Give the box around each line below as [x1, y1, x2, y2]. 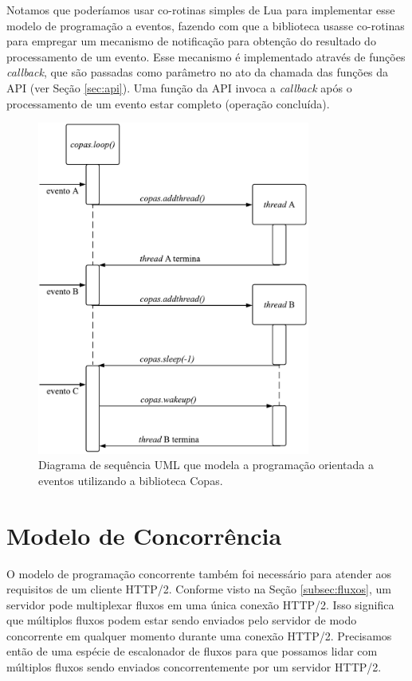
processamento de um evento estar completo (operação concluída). [6, 95, 330, 112]
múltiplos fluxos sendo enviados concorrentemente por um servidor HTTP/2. [6, 659, 382, 675]
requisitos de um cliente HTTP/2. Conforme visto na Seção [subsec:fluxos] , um [6, 581, 391, 597]
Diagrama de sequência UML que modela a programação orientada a [38, 456, 374, 473]
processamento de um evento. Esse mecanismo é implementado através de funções [6, 48, 406, 65]
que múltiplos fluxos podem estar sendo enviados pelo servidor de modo [6, 612, 357, 628]
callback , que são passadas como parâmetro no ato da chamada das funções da [6, 64, 389, 80]
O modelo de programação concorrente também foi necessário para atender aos [6, 565, 392, 581]
